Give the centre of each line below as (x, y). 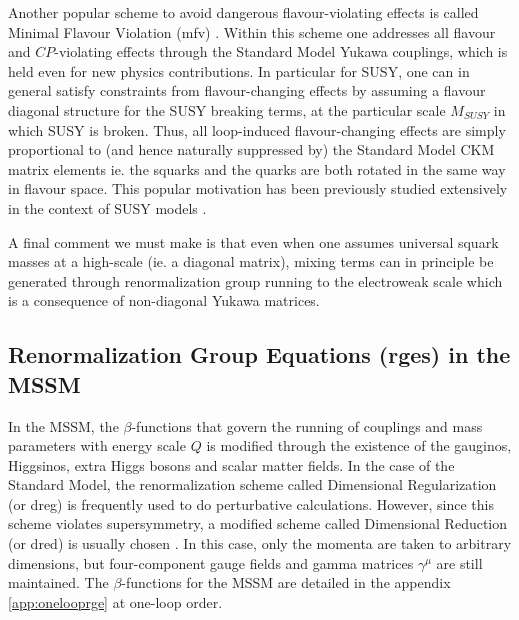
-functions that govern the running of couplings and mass (307, 425)
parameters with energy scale (97, 445)
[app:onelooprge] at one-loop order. (115, 601)
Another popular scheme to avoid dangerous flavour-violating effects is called (243, 12)
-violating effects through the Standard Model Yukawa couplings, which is (281, 51)
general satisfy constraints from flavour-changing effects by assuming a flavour (247, 90)
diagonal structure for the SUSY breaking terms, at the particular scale (227, 109)
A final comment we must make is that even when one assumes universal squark (253, 241)
